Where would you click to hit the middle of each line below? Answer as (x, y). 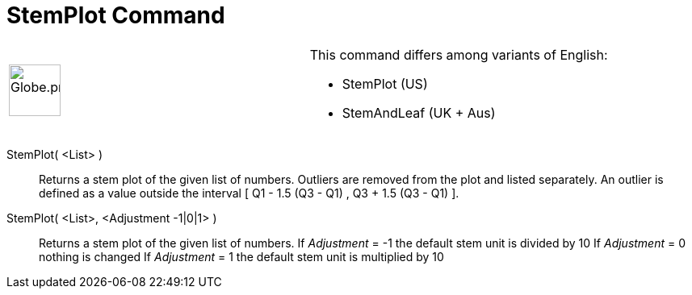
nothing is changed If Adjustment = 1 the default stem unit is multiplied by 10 (241, 256)
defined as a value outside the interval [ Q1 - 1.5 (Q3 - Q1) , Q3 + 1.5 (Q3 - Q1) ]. (249, 193)
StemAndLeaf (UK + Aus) (419, 112)
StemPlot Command (116, 15)
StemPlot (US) (385, 83)
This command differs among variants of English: (459, 54)
